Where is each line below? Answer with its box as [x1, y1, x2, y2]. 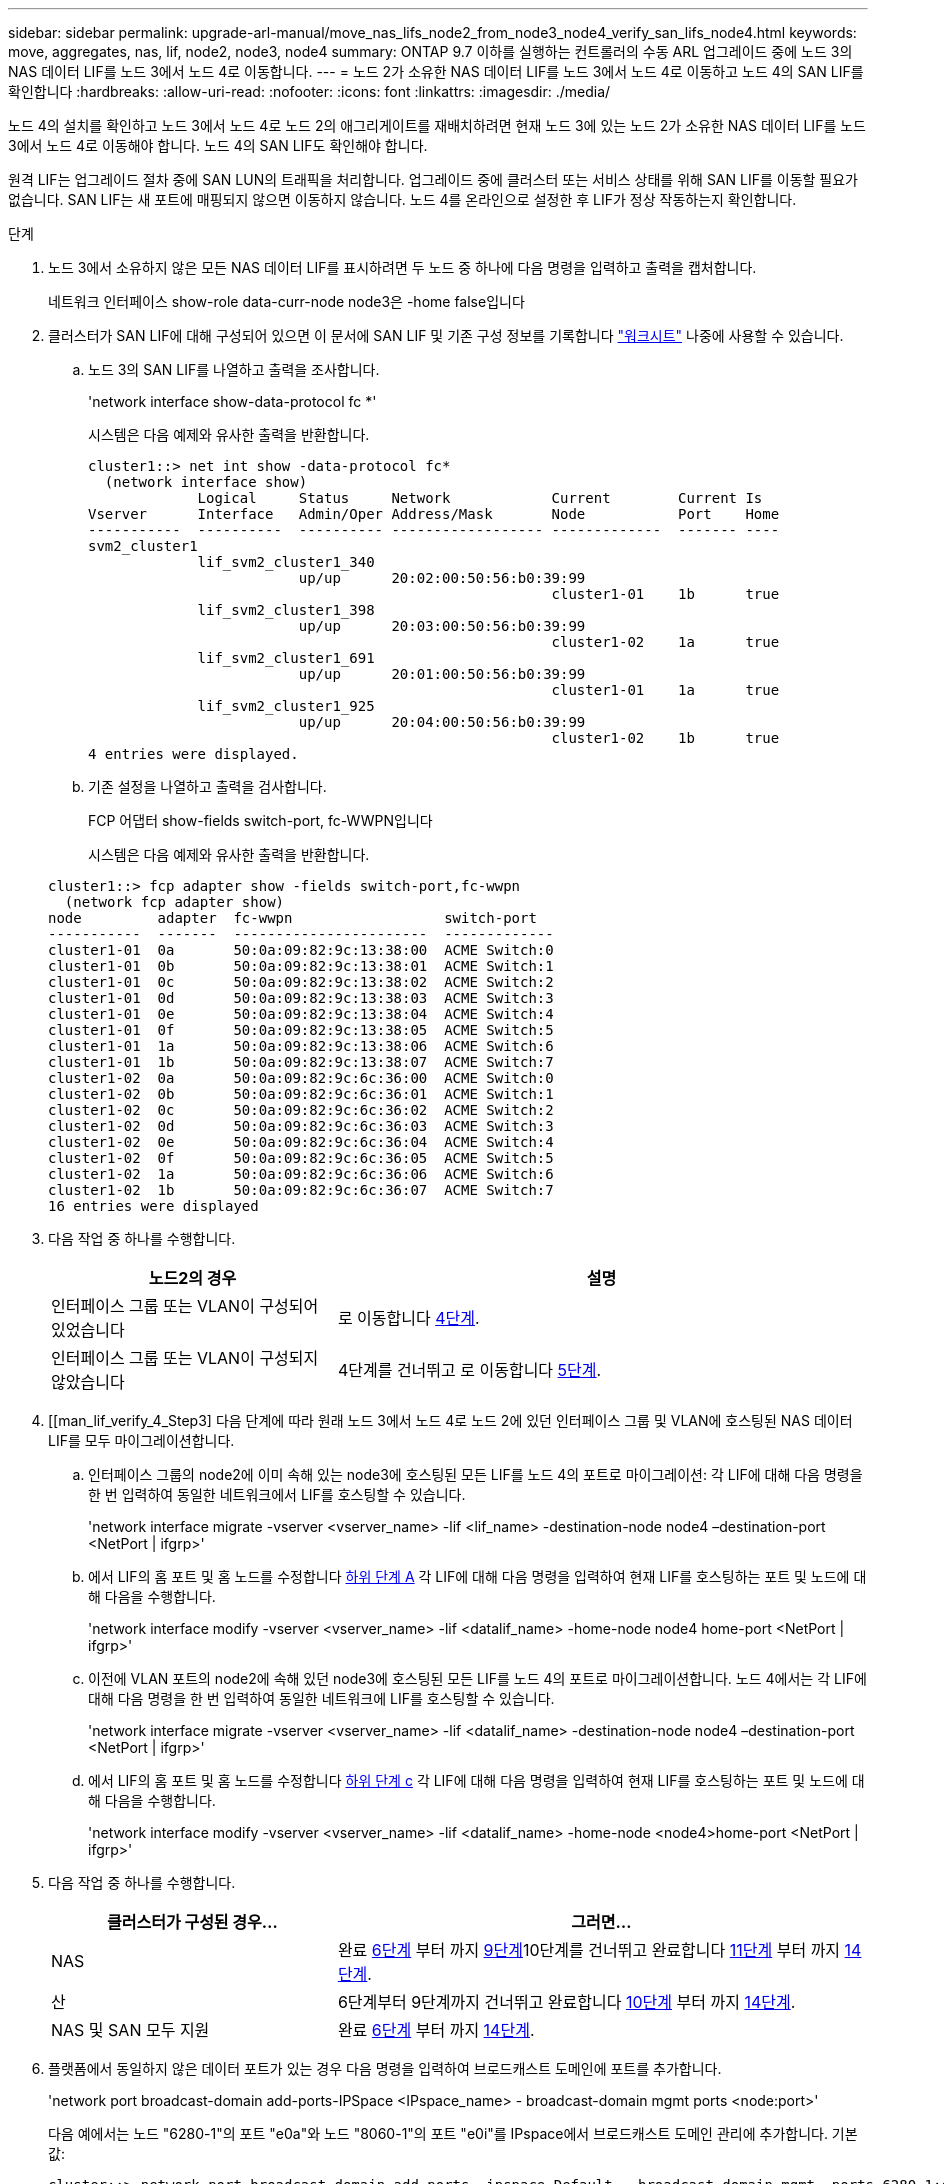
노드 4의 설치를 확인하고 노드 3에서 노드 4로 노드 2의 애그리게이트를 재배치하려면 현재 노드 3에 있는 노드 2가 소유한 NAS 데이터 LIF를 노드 [8, 117, 866, 134]
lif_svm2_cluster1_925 [197, 698, 375, 714]
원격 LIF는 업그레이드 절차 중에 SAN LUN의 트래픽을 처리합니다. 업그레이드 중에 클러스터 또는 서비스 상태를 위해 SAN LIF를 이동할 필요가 [8, 171, 858, 188]
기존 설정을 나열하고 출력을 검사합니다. [88, 778, 327, 795]
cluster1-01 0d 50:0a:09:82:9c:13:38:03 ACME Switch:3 [48, 990, 554, 1006]
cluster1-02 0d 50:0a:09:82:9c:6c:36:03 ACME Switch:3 [48, 1118, 554, 1134]
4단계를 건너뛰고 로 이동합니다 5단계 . [337, 1360, 602, 1380]
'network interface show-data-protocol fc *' [88, 393, 377, 410]
